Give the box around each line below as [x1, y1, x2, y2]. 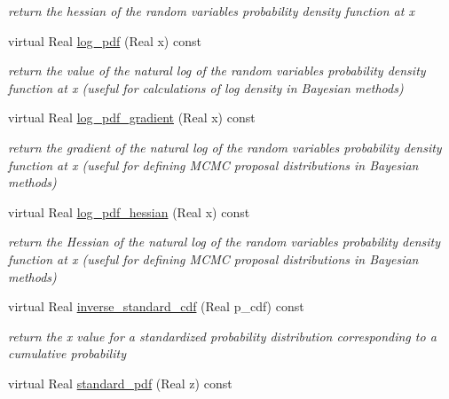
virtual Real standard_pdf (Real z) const [8, 373, 232, 392]
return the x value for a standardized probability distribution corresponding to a [8, 326, 437, 345]
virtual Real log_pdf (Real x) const [8, 31, 201, 50]
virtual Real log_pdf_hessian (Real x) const [8, 202, 250, 221]
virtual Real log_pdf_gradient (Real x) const [8, 108, 256, 127]
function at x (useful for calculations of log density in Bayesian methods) [8, 78, 404, 97]
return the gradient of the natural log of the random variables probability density [8, 137, 442, 156]
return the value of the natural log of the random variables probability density [8, 61, 426, 80]
